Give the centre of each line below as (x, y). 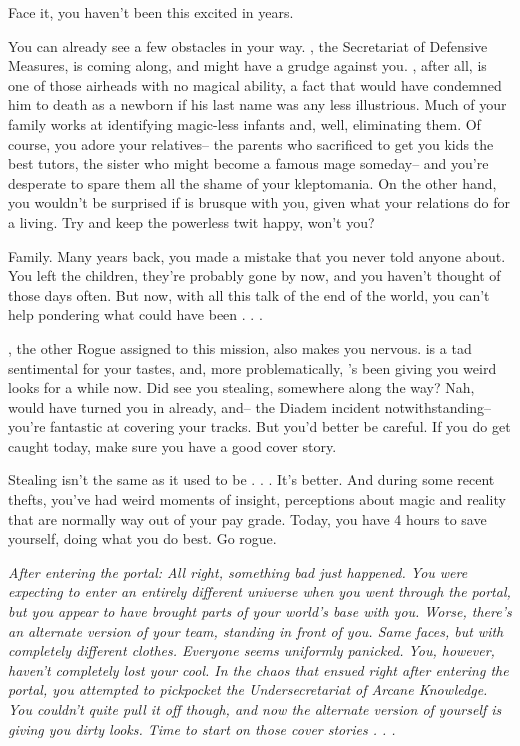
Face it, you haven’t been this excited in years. (151, 12)
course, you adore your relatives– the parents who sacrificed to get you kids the (251, 143)
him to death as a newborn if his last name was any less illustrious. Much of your (257, 104)
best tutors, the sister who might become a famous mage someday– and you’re (248, 163)
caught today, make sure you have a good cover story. (172, 445)
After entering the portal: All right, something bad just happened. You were (238, 571)
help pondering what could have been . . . (135, 314)
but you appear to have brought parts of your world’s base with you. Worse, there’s (260, 611)
